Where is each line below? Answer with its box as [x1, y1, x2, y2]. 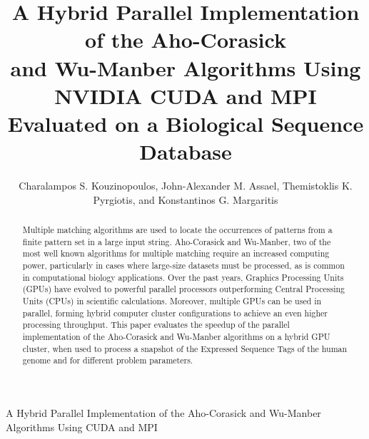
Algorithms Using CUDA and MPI [6, 419, 158, 434]
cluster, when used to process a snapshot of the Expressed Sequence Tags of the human [22, 342, 348, 354]
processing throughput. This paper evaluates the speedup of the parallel [22, 319, 290, 331]
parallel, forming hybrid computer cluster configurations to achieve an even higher [22, 306, 328, 319]
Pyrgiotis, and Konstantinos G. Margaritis [93, 192, 278, 207]
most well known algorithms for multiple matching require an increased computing [22, 247, 330, 259]
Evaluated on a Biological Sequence [7, 108, 364, 138]
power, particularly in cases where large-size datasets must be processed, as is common [22, 259, 345, 272]
